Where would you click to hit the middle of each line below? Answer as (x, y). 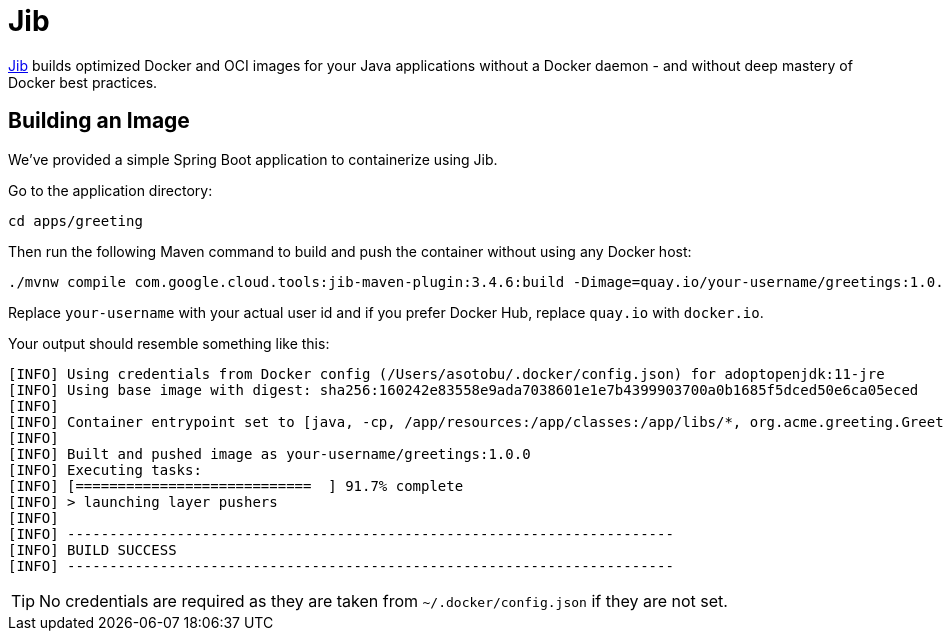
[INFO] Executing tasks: (105, 469)
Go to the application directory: (110, 190)
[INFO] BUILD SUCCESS (92, 549)
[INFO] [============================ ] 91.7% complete (236, 485)
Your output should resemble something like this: (169, 343)
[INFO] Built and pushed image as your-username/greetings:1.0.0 (269, 453)
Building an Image (99, 121)
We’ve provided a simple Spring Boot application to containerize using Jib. (253, 159)
